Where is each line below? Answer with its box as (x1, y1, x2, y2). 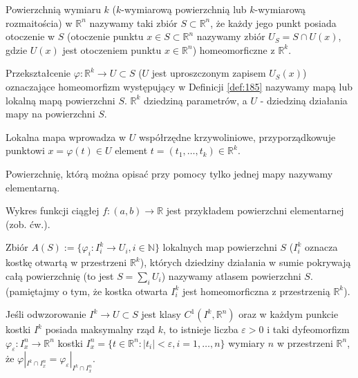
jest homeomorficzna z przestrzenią (182, 283, 330, 298)
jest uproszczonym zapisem (151, 66, 266, 80)
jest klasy (141, 307, 181, 321)
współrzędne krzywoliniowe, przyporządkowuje (138, 129, 336, 144)
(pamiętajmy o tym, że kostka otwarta (6, 283, 168, 298)
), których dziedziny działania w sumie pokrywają (140, 255, 351, 270)
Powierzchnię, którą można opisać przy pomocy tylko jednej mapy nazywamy (6, 166, 333, 180)
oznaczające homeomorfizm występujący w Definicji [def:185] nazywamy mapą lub (6, 79, 352, 93)
